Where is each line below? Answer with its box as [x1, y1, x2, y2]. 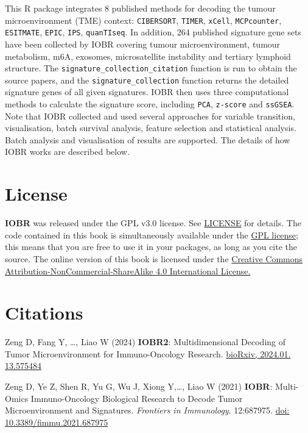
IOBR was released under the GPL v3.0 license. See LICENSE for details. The [5, 216, 301, 229]
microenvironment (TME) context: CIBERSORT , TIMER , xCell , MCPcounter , [5, 13, 282, 26]
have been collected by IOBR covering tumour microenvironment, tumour [5, 37, 281, 50]
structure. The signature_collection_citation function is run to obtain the [5, 62, 297, 74]
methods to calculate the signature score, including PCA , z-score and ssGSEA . [5, 98, 295, 110]
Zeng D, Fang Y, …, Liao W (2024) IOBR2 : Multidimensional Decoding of [5, 335, 286, 348]
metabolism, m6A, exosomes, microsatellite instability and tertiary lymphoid [5, 49, 291, 62]
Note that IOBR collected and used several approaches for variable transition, [5, 109, 295, 122]
